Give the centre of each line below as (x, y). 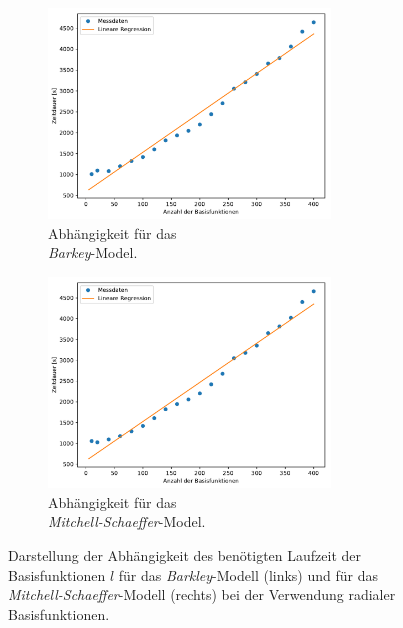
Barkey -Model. (93, 252)
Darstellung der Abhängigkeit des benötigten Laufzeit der (185, 554)
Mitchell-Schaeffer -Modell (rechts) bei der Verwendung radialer (202, 594)
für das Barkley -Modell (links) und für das (248, 574)
